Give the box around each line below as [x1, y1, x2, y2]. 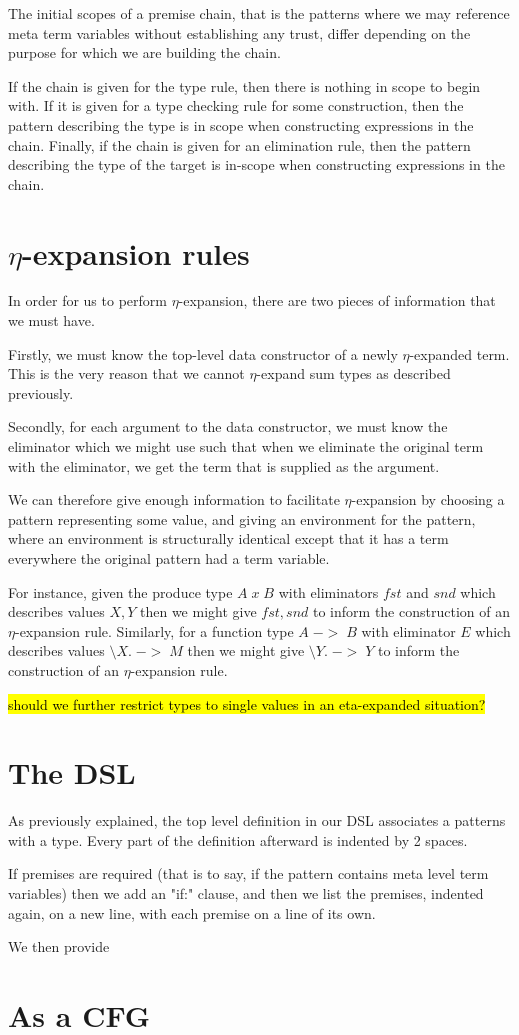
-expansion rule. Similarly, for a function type [14, 620, 294, 641]
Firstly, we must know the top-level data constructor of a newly [8, 343, 398, 364]
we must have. [8, 310, 95, 331]
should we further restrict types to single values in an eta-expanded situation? [8, 693, 486, 714]
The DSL [8, 752, 136, 793]
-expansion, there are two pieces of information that [178, 290, 496, 311]
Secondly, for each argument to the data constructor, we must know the [8, 416, 448, 437]
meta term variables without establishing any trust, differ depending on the [8, 22, 471, 43]
